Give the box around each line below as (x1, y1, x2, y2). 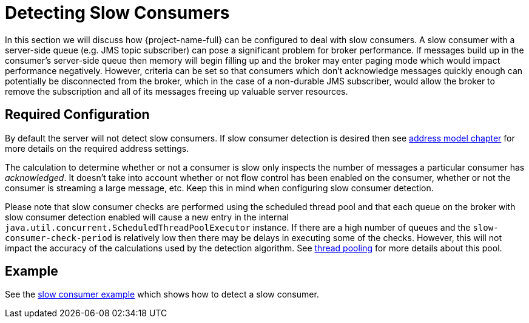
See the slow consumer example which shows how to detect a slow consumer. (5, 289, 319, 300)
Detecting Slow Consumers (5, 2, 230, 23)
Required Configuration (5, 107, 150, 123)
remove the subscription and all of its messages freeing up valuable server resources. (5, 86, 348, 97)
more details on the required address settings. (5, 143, 189, 154)
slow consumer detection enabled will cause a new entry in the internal (5, 211, 289, 222)
